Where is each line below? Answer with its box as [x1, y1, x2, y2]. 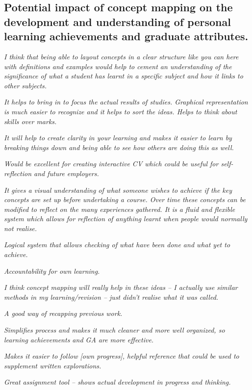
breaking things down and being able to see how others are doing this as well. [4, 142, 234, 152]
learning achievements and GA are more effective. [4, 334, 154, 344]
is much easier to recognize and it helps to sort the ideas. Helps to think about [4, 106, 237, 116]
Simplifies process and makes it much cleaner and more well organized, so [4, 325, 225, 335]
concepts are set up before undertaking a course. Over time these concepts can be [4, 194, 246, 205]
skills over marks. [4, 116, 57, 126]
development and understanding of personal [4, 14, 231, 29]
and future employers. [34, 168, 99, 178]
